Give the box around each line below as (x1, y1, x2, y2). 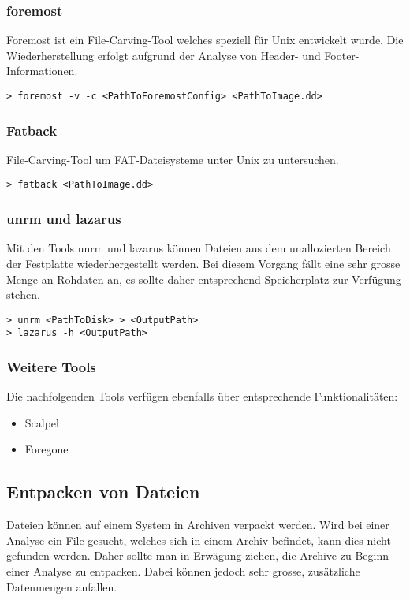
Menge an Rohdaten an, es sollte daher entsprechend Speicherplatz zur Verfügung (6, 270, 401, 287)
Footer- (324, 47, 360, 63)
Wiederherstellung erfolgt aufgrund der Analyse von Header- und (6, 47, 321, 63)
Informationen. (6, 62, 78, 79)
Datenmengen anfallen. (6, 578, 117, 594)
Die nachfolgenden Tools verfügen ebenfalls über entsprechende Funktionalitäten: (6, 388, 398, 404)
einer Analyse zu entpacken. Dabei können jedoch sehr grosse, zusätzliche (6, 563, 360, 580)
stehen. (6, 286, 40, 303)
